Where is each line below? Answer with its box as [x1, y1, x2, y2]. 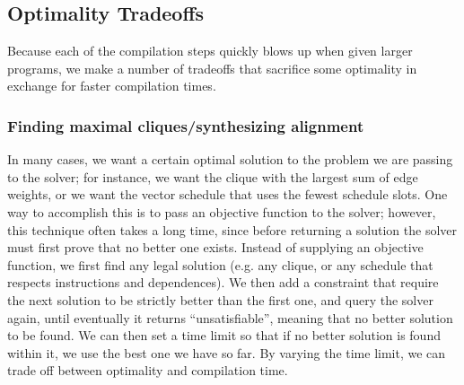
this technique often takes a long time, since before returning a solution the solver [7, 220, 458, 239]
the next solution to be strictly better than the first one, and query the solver [7, 290, 433, 309]
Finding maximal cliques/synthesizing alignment [7, 114, 364, 136]
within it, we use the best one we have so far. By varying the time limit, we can [7, 343, 446, 362]
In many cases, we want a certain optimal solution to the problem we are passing [7, 150, 453, 169]
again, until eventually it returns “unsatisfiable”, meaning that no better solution [7, 308, 453, 327]
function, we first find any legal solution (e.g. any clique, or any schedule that [7, 255, 433, 274]
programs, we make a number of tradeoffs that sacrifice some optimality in [7, 58, 417, 77]
